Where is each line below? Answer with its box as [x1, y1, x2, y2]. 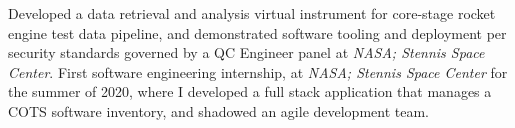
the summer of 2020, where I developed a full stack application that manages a [8, 81, 492, 102]
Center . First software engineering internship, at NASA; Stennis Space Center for [8, 61, 508, 82]
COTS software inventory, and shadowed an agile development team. [8, 100, 429, 121]
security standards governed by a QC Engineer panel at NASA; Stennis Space [8, 42, 485, 63]
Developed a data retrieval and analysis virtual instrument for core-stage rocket [8, 3, 496, 23]
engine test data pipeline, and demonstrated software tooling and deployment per [8, 22, 507, 43]
